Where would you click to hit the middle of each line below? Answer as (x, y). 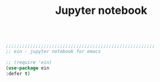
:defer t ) (18, 74)
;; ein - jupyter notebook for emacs (53, 52)
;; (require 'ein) (29, 62)
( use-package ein (28, 68)
